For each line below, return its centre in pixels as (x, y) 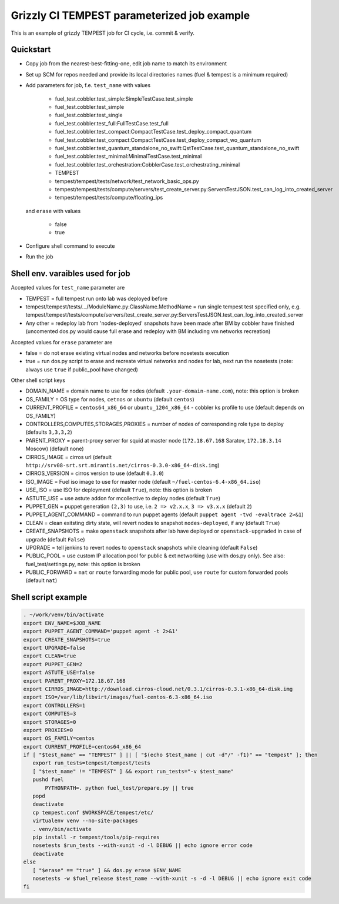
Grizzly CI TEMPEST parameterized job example (130, 15)
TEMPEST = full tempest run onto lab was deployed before (97, 298)
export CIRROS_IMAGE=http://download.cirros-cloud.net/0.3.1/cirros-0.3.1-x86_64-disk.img (158, 689)
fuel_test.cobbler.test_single (89, 115)
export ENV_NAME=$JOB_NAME (62, 623)
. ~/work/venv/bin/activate (63, 615)
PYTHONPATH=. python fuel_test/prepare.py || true (119, 788)
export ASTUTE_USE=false (59, 673)
